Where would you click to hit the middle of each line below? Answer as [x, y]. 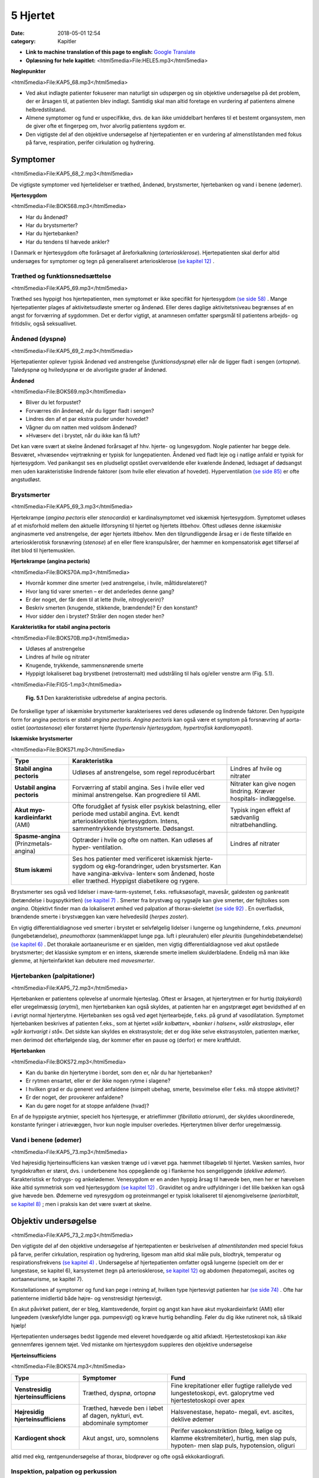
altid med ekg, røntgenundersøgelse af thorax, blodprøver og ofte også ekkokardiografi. [118, 1456]
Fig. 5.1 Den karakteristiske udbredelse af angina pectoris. [96, 698]
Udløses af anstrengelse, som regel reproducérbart [143, 773]
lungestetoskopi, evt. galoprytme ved [222, 1393]
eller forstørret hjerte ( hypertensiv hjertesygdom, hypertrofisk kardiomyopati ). [158, 728]
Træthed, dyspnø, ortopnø [119, 1393]
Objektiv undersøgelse [54, 1221]
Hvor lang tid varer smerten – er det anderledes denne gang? [100, 591]
